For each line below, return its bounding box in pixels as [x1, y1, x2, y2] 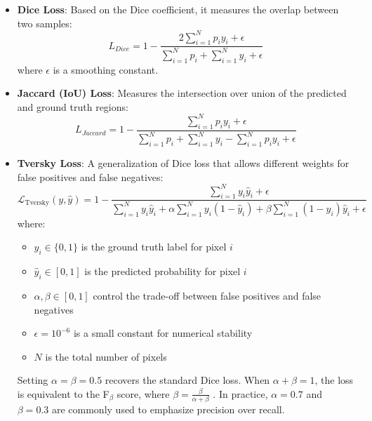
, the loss [314, 373, 354, 387]
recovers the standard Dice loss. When [105, 373, 270, 387]
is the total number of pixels [45, 349, 167, 363]
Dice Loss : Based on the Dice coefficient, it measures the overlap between [17, 2, 339, 16]
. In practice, [213, 386, 268, 401]
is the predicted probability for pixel [84, 264, 241, 279]
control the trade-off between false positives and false [93, 288, 321, 302]
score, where [117, 386, 170, 401]
